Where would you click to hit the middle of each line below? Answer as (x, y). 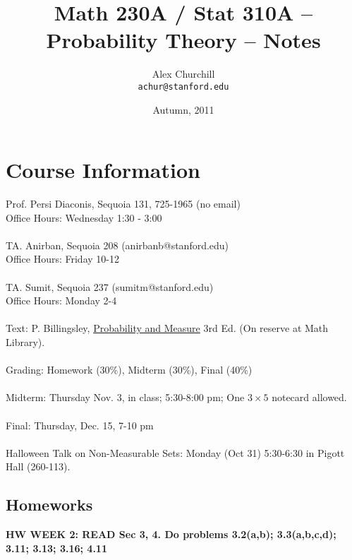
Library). (25, 342)
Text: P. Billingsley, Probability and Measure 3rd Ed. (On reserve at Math (167, 328)
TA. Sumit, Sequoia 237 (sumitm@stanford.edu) (110, 286)
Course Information (103, 170)
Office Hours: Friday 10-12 (62, 259)
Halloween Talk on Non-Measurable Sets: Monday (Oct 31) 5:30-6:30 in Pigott (175, 452)
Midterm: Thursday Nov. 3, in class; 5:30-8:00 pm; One (125, 397)
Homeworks (49, 505)
